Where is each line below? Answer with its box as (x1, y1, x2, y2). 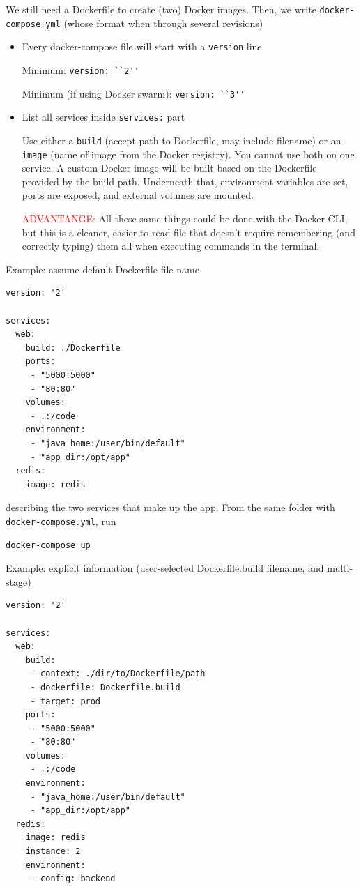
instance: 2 (25, 846, 81, 857)
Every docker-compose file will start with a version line (22, 39, 262, 54)
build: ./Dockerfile (25, 342, 121, 353)
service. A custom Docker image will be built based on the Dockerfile (22, 160, 317, 175)
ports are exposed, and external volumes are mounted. (22, 188, 254, 202)
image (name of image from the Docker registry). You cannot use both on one (22, 146, 355, 161)
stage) (6, 574, 31, 588)
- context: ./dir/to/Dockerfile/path (30, 669, 206, 679)
